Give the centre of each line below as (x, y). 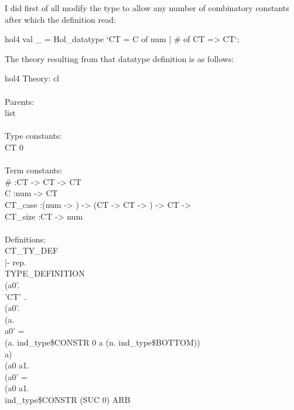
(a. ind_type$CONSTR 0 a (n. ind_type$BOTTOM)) (102, 342)
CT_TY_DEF (32, 250)
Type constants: (33, 136)
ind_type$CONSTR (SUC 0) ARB (68, 399)
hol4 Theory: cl (32, 78)
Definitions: (25, 239)
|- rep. (16, 262)
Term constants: (34, 170)
